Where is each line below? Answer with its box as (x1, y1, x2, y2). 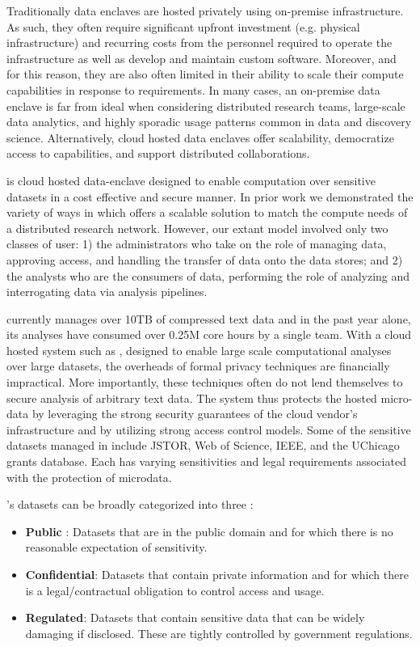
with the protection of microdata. (6, 468, 172, 485)
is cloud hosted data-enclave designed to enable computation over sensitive (6, 171, 376, 188)
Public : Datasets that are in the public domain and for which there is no (25, 522, 393, 539)
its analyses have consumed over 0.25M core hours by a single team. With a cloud (6, 326, 412, 343)
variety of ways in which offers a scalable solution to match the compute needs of (6, 204, 408, 221)
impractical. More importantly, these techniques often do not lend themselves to (6, 374, 403, 391)
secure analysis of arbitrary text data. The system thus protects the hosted (6, 389, 377, 406)
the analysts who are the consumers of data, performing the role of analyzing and (6, 267, 410, 284)
